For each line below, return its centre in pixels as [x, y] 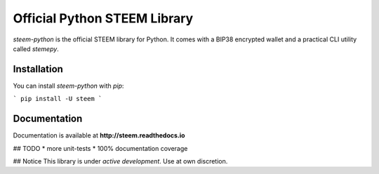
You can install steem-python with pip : [68, 86]
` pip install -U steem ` [58, 99]
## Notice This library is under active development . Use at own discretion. [120, 161]
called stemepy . [36, 48]
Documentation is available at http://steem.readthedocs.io [99, 135]
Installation [38, 69]
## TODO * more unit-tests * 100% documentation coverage [100, 148]
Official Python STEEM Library [103, 18]
